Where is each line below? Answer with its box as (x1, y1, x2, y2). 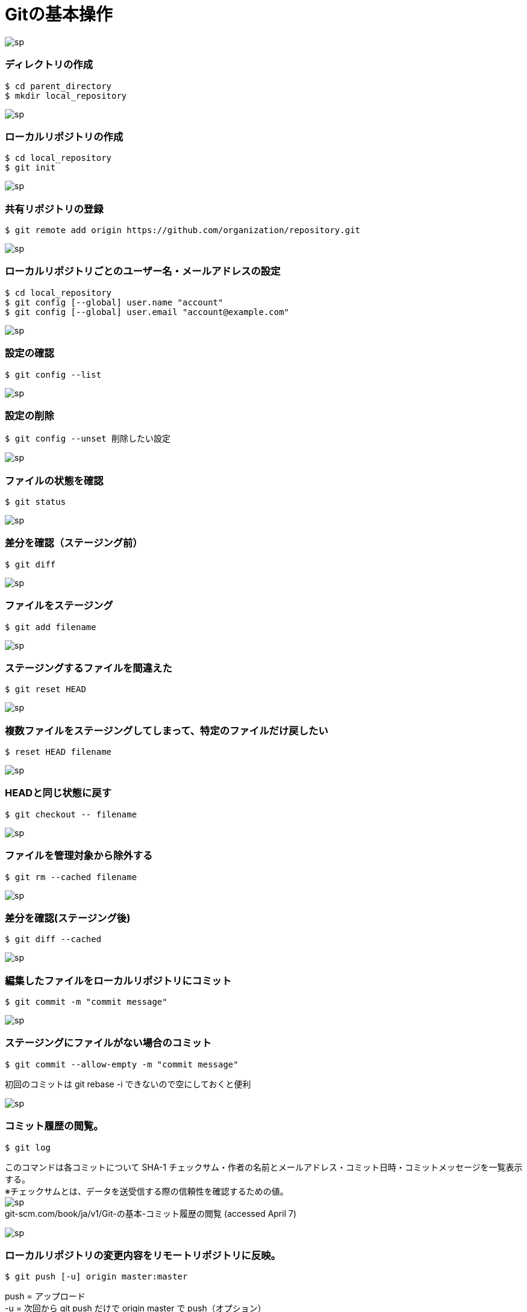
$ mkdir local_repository (5, 90, 127, 101)
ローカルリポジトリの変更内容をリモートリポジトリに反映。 (5, 1249, 281, 1261)
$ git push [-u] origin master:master (5, 1272, 188, 1282)
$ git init (5, 163, 56, 173)
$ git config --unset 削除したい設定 (5, 434, 171, 444)
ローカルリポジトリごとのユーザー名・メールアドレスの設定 (5, 265, 281, 278)
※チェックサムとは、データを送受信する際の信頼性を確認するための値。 (5, 1185, 288, 1196)
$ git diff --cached (5, 934, 102, 945)
